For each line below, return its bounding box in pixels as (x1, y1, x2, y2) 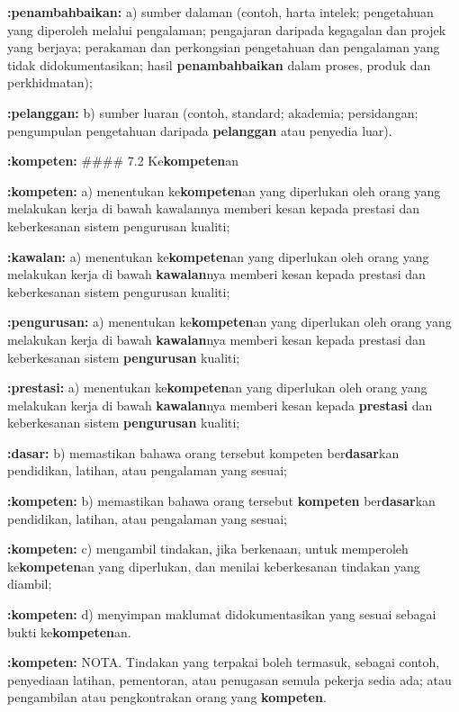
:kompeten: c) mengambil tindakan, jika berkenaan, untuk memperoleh (7, 539, 409, 558)
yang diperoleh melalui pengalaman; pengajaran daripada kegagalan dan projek (7, 20, 446, 39)
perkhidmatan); (7, 73, 93, 92)
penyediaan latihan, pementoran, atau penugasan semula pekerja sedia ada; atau (7, 670, 452, 689)
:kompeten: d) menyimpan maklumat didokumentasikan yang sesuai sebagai (7, 605, 436, 624)
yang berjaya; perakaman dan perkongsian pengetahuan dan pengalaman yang (7, 38, 440, 57)
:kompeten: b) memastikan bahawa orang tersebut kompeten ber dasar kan (7, 491, 436, 510)
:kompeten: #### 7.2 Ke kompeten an (7, 151, 239, 170)
